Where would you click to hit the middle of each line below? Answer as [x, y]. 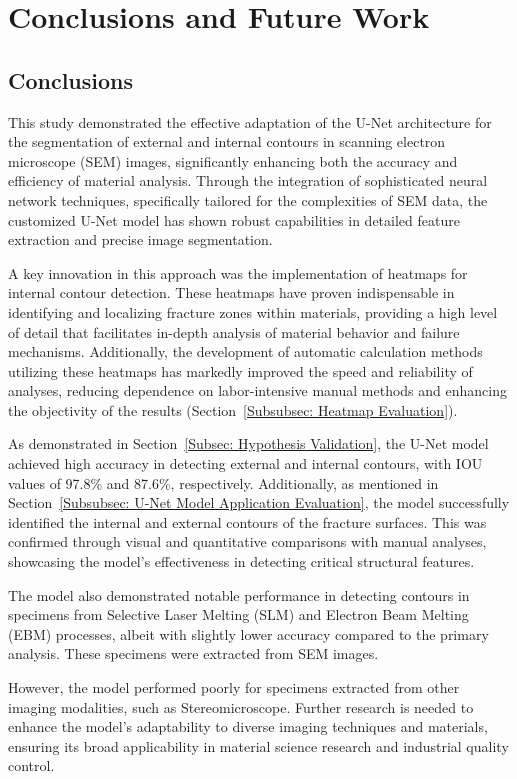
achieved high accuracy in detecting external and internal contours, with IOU [245, 463]
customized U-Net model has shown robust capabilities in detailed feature [234, 219]
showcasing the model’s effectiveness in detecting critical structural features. [241, 561]
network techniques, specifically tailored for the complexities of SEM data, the [248, 199]
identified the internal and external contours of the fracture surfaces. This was [247, 521]
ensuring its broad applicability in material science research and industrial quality [258, 745]
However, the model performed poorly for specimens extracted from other [234, 687]
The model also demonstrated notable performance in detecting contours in [239, 594]
